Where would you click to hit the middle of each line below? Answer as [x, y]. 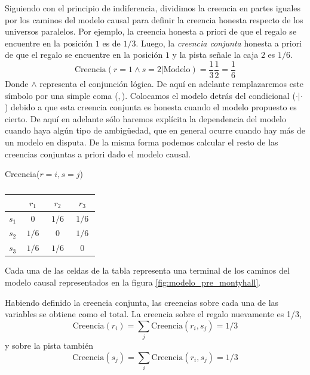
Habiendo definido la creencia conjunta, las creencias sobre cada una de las [142, 302]
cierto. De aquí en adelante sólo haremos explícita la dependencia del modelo [145, 118]
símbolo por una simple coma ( [62, 95]
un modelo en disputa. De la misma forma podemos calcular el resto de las [142, 142]
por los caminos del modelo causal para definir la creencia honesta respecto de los [154, 19]
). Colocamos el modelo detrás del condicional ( [208, 95]
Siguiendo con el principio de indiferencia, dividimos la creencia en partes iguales [153, 8]
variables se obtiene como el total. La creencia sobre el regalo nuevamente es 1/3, [153, 314]
